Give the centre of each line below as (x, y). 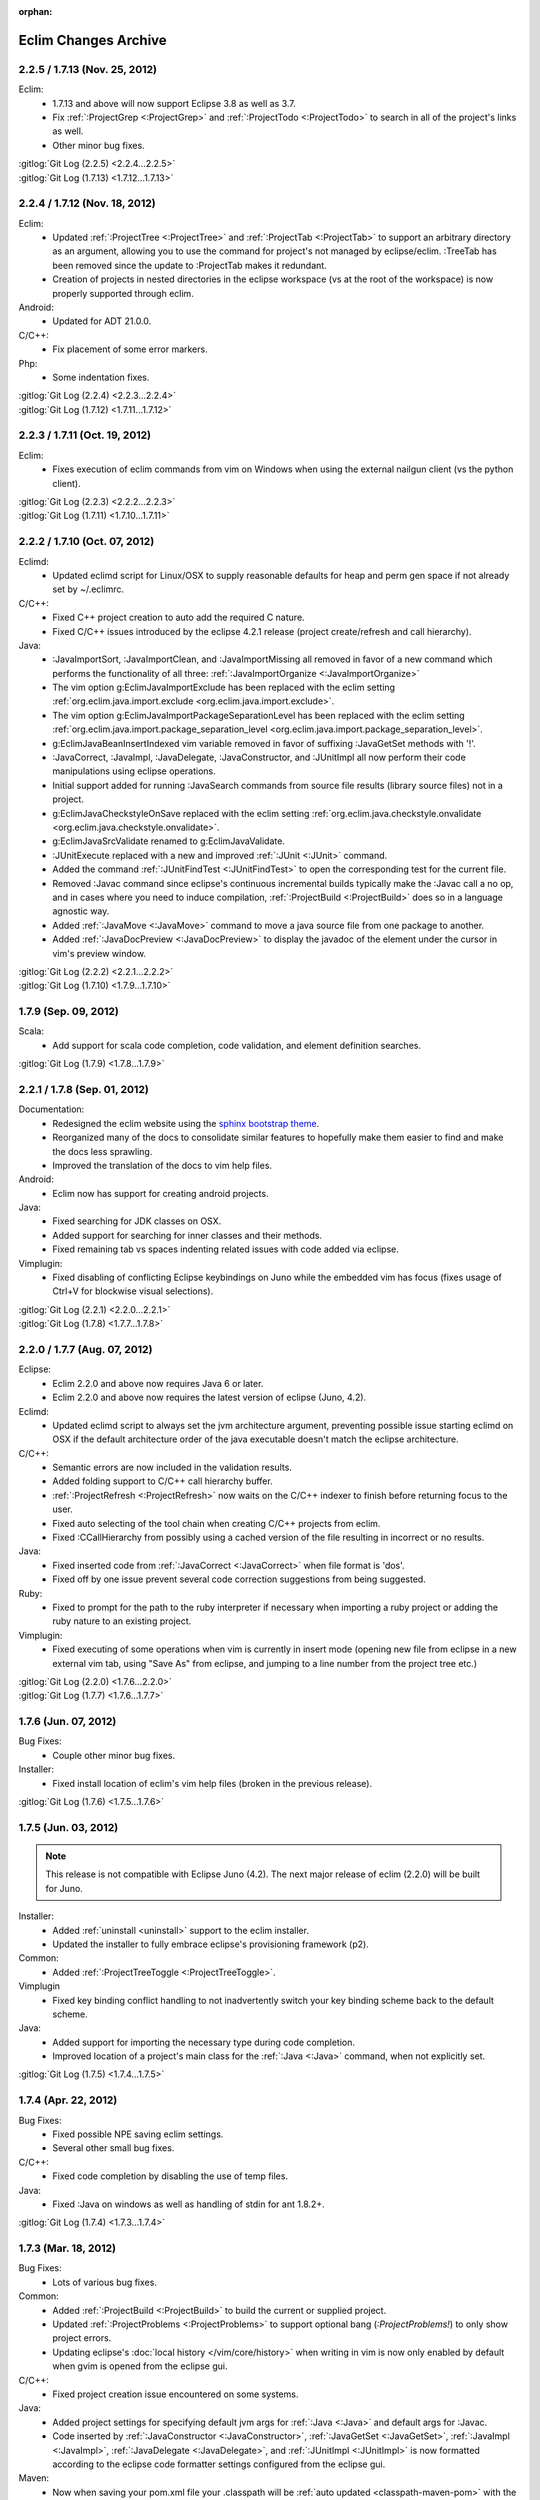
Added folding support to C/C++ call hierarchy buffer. (163, 1481)
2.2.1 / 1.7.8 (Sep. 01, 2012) (83, 1089)
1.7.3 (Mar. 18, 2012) (67, 2248)
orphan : (35, 11)
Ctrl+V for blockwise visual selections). (133, 1291)
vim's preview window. (99, 953)
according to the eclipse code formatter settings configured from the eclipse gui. (219, 2464)
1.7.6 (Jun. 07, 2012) (67, 1722)
